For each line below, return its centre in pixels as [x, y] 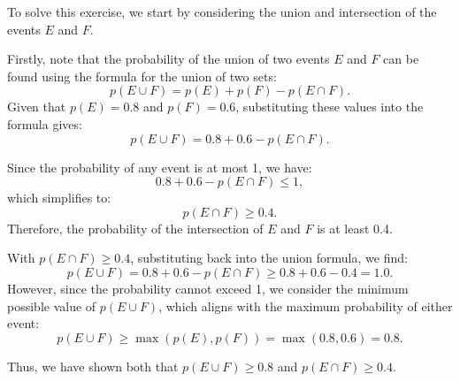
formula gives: [45, 123]
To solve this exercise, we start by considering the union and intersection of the [222, 11]
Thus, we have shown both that [93, 366]
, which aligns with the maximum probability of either [306, 306]
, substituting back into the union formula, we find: [269, 258]
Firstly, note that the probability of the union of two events [169, 59]
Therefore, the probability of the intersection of [135, 228]
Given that [37, 107]
